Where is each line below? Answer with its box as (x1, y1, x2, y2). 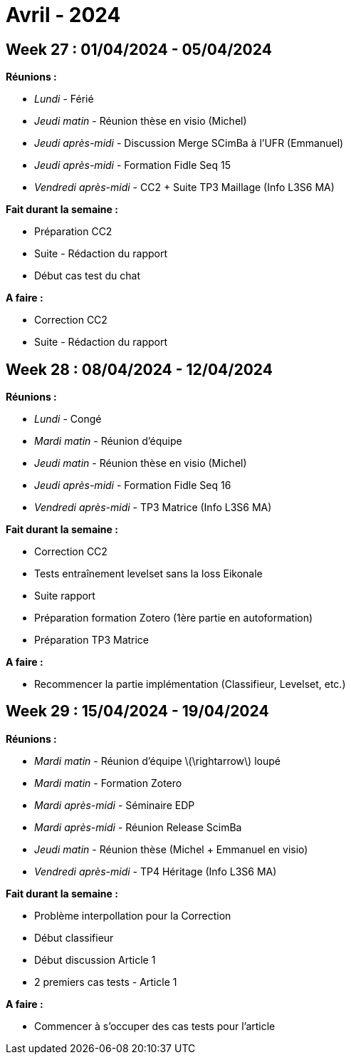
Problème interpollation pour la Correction (34, 909, 231, 922)
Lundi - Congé (34, 413, 102, 426)
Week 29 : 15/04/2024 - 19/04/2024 (6, 702, 269, 721)
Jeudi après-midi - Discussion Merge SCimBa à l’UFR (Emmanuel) (34, 137, 344, 150)
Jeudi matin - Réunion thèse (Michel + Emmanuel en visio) (34, 843, 308, 855)
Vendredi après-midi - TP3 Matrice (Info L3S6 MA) (34, 501, 272, 514)
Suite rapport (34, 590, 95, 602)
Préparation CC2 (34, 225, 112, 238)
